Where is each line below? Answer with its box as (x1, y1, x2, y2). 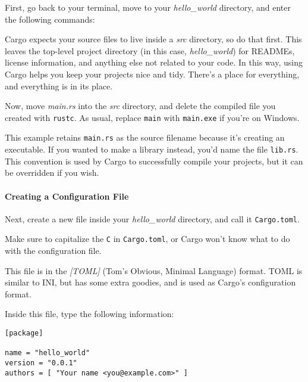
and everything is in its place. (5, 79, 113, 92)
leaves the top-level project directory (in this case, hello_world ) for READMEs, (5, 44, 295, 57)
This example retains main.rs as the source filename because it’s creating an (5, 131, 285, 144)
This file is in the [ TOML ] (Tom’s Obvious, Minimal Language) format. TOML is (5, 264, 303, 277)
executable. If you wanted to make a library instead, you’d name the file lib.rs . (5, 143, 298, 156)
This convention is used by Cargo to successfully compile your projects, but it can (5, 154, 303, 167)
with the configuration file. (5, 244, 102, 257)
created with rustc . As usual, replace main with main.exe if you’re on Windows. (5, 111, 300, 123)
